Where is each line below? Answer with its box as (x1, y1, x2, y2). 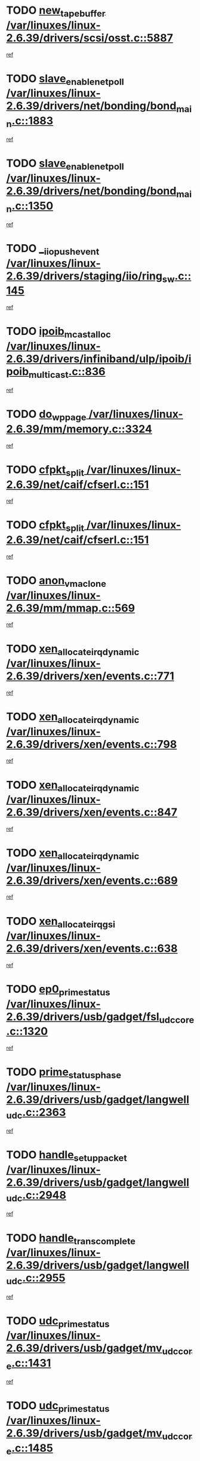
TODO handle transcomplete (6, 1231, 136, 1247)
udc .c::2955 (6, 1271, 66, 1287)
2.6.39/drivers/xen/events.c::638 (6, 942, 178, 955)
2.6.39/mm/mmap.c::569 (6, 601, 136, 615)
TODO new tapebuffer (6, 4, 106, 19)
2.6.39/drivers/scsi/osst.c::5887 (6, 31, 173, 45)
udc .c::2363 (6, 1105, 66, 1121)
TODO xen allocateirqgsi (6, 914, 115, 930)
